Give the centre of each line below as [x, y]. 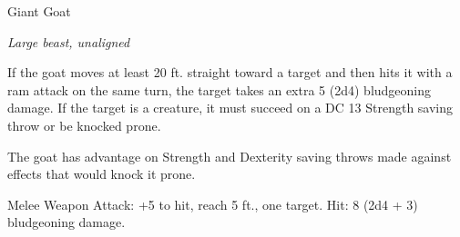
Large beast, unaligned [69, 41]
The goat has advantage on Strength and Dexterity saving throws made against [230, 156]
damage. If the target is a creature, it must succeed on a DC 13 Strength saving [230, 108]
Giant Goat [39, 11]
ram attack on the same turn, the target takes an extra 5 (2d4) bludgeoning [220, 89]
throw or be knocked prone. [84, 125]
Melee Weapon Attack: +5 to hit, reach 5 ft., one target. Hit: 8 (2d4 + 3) [213, 204]
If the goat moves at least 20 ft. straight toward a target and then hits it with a [230, 72]
